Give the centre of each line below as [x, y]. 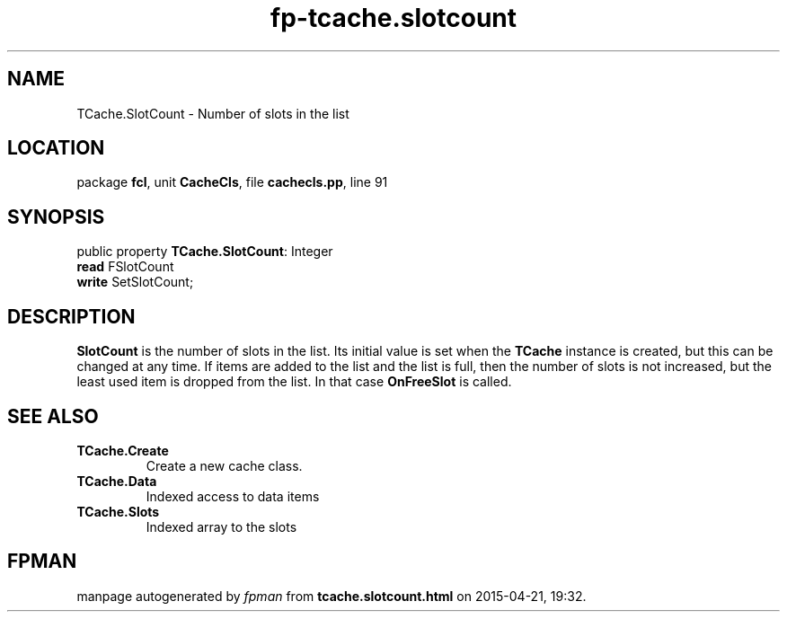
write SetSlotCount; [135, 282]
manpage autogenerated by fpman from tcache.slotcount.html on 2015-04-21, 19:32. [332, 596]
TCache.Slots [118, 511]
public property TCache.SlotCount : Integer [205, 252]
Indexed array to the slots [221, 526]
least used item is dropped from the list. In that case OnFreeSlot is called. [294, 382]
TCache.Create [123, 450]
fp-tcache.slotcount [393, 18]
